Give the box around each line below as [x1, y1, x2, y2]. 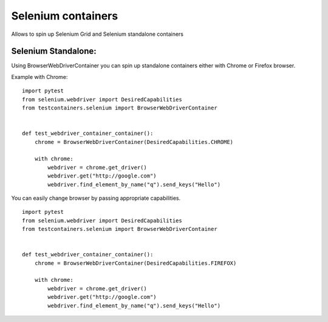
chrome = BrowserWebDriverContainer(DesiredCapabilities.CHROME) [34, 139, 234, 145]
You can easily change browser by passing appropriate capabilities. [11, 194, 181, 202]
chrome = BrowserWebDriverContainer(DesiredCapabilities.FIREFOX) [34, 259, 237, 267]
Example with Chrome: [11, 73, 68, 80]
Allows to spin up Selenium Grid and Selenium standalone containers [11, 30, 183, 38]
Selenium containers [11, 9, 118, 22]
